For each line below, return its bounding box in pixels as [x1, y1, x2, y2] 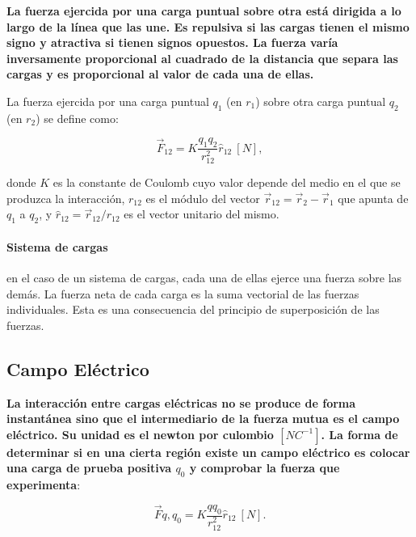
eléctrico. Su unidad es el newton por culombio [6, 425, 274, 442]
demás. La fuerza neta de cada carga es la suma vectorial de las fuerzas [6, 285, 359, 302]
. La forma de [321, 425, 398, 442]
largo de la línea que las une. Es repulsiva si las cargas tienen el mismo [6, 18, 410, 35]
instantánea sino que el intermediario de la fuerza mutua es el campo [6, 410, 400, 427]
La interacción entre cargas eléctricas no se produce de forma [6, 394, 356, 411]
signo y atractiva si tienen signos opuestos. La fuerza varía [6, 34, 338, 51]
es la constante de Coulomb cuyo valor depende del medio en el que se [53, 174, 401, 191]
